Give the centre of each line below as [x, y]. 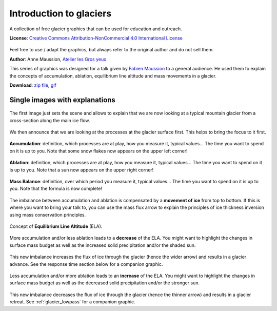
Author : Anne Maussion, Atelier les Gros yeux [58, 59]
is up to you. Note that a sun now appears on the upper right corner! [82, 170]
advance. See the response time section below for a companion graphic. [86, 264]
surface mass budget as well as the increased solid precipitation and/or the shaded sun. [103, 245]
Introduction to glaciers [61, 13]
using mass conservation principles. [48, 215]
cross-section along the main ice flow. [50, 120]
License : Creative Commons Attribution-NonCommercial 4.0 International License [96, 38]
